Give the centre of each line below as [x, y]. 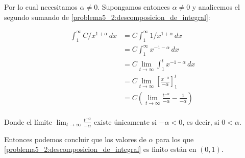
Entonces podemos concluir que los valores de [75, 139]
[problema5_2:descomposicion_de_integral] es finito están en [100, 149]
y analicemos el [216, 7]
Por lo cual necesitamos [41, 7]
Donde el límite [28, 121]
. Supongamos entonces [134, 7]
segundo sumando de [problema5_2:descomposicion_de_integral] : [107, 17]
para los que [175, 139]
